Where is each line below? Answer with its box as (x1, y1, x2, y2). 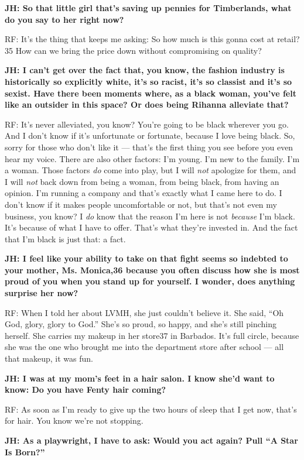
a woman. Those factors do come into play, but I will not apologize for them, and (5, 164, 296, 176)
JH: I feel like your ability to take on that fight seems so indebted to (5, 252, 288, 265)
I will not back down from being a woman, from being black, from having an (5, 175, 279, 187)
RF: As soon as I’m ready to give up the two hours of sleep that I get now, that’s (5, 403, 297, 415)
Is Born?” (5, 445, 45, 458)
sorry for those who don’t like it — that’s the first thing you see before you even (5, 140, 293, 153)
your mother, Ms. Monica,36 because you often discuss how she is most (5, 263, 300, 276)
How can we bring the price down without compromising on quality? (15, 44, 262, 56)
